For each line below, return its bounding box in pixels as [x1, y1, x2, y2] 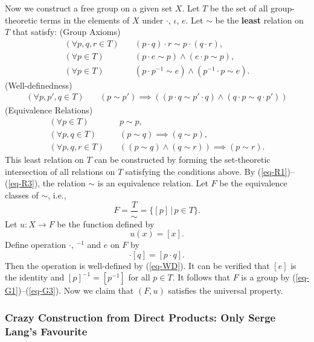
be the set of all [210, 2, 268, 14]
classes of [5, 188, 39, 201]
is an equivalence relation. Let [97, 177, 208, 189]
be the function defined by [57, 217, 155, 230]
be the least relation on [215, 13, 304, 26]
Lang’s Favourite [5, 323, 88, 338]
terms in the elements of [40, 13, 130, 26]
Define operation [5, 238, 66, 251]
